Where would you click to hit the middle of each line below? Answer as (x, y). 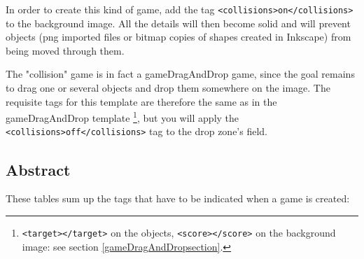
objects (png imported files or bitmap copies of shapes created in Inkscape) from (178, 37)
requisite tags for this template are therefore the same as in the (141, 101)
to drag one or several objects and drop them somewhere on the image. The (168, 88)
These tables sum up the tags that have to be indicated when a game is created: (178, 198)
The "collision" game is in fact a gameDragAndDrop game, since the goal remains (180, 74)
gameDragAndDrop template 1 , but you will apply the (122, 117)
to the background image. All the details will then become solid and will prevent (178, 23)
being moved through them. (65, 50)
